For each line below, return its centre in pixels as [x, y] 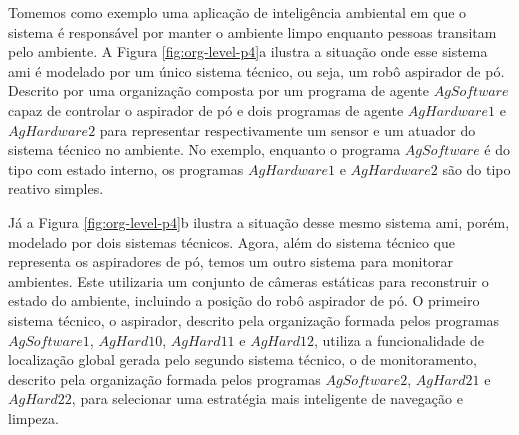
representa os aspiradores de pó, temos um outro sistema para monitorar [230, 261]
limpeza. [33, 417]
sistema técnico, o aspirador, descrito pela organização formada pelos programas [254, 319]
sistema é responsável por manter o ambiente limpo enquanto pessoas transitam [252, 31]
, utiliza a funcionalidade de [399, 339]
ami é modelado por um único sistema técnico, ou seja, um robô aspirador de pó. [256, 70]
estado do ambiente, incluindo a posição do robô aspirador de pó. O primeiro [244, 300]
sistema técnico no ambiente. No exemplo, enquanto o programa [204, 149]
